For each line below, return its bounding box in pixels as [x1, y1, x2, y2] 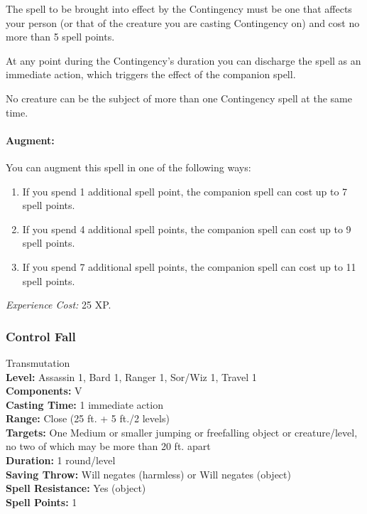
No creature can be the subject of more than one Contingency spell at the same [6, 90, 352, 105]
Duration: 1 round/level [6, 453, 116, 468]
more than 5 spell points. [6, 29, 115, 44]
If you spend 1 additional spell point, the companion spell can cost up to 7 [22, 183, 348, 198]
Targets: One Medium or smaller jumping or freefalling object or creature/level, [6, 424, 358, 439]
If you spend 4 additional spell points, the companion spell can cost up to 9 [22, 221, 351, 236]
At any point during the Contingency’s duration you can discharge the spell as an [6, 53, 361, 68]
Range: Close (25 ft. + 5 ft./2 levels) [6, 411, 170, 426]
